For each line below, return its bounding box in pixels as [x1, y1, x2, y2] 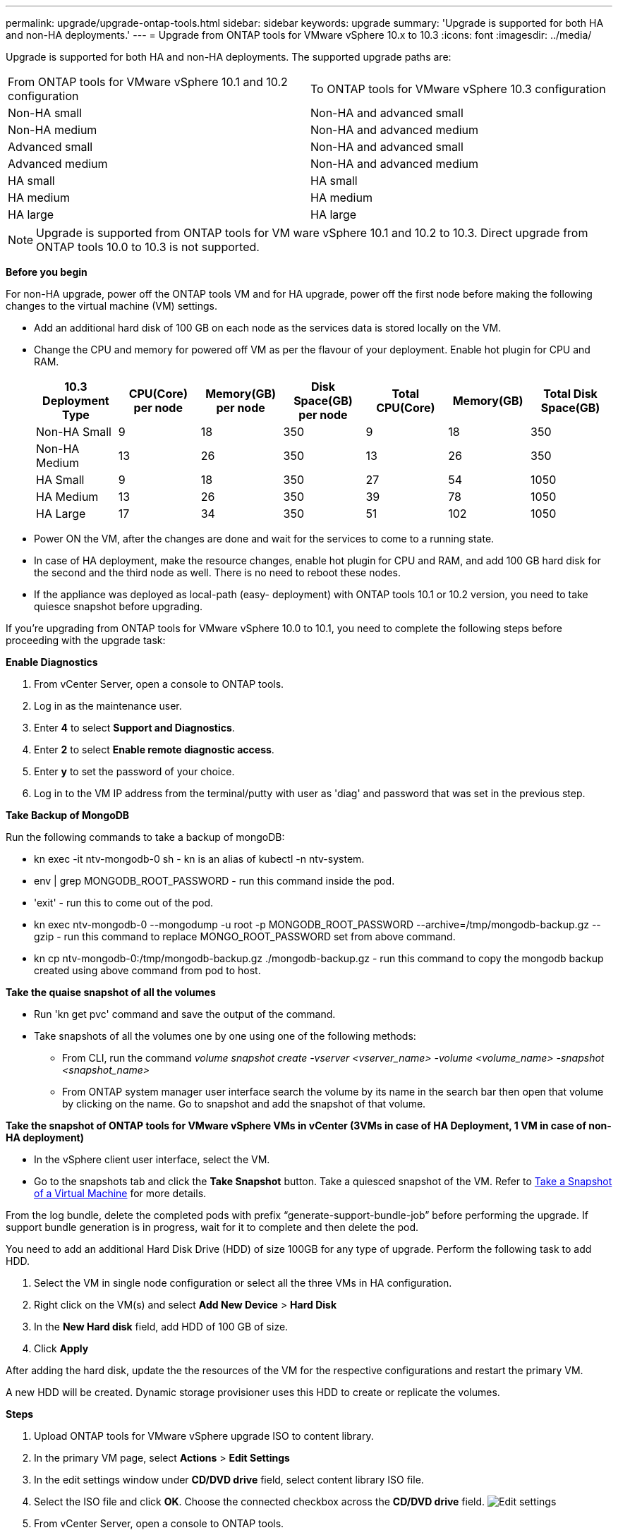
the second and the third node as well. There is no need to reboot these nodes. [34, 566, 401, 578]
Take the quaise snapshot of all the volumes [6, 986, 216, 998]
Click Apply [34, 1342, 89, 1354]
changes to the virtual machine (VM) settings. [6, 300, 218, 312]
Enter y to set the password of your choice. [34, 765, 235, 777]
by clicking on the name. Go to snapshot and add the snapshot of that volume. [62, 1098, 426, 1110]
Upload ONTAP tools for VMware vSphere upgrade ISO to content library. [34, 1430, 374, 1442]
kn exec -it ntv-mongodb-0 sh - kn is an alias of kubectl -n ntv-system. [34, 853, 365, 865]
